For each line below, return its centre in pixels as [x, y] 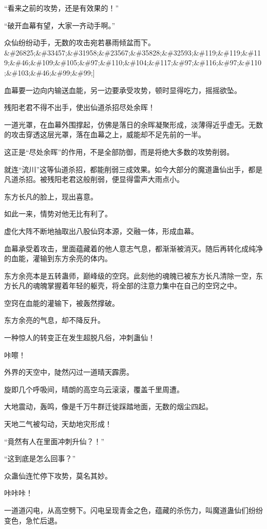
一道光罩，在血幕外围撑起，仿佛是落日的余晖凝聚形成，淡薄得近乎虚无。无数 [133, 124]
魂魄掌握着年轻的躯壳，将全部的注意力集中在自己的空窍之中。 [137, 286]
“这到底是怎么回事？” [40, 458]
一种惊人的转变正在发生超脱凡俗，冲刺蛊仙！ [80, 338]
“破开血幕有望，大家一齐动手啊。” [60, 25]
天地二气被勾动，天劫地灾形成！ [58, 424]
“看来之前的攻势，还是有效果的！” [62, 8]
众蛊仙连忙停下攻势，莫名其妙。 [58, 475]
